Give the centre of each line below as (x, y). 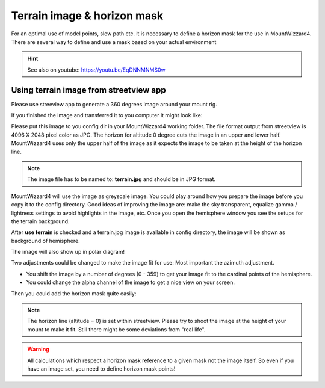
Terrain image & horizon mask (87, 16)
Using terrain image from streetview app (88, 90)
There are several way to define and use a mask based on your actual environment (114, 42)
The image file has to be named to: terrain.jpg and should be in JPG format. (122, 179)
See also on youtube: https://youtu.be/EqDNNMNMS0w (96, 70)
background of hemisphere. (46, 241)
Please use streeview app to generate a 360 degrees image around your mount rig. (114, 104)
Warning (38, 350)
